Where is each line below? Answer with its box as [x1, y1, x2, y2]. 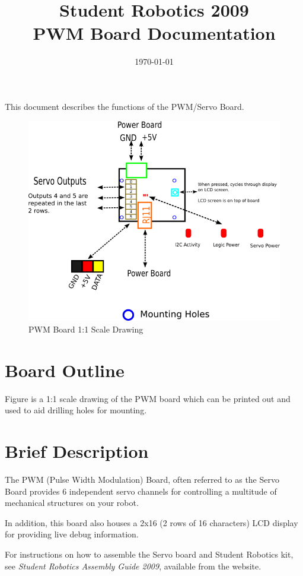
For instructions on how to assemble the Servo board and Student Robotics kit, [5, 547, 294, 560]
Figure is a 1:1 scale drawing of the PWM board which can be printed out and [5, 392, 291, 404]
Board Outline [5, 357, 125, 382]
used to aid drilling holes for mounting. [5, 404, 147, 416]
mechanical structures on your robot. [5, 496, 139, 509]
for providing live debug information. [5, 528, 139, 540]
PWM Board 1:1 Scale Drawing [28, 322, 143, 335]
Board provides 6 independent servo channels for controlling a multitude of [5, 485, 277, 497]
